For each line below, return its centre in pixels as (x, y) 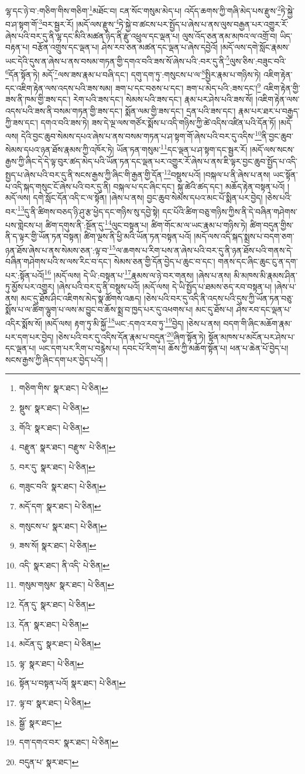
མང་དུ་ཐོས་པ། (214, 309)
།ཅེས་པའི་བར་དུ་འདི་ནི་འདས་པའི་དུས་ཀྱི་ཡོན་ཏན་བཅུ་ (219, 298)
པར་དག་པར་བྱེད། (30, 336)
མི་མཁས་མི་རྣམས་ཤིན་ (265, 275)
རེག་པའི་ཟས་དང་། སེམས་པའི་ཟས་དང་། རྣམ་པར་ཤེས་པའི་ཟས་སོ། (163, 99)
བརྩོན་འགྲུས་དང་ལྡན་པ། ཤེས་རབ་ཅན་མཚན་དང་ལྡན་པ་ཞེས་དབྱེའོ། (125, 47)
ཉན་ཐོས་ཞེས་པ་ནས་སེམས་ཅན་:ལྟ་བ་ (57, 250)
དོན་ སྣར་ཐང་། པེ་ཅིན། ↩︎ (54, 624)
